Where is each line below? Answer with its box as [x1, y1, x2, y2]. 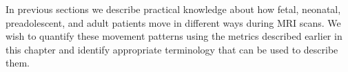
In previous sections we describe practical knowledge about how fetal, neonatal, [6, 2, 341, 16]
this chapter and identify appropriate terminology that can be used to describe [6, 42, 338, 56]
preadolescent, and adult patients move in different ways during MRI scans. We [6, 15, 341, 29]
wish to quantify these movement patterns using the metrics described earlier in [6, 29, 342, 43]
